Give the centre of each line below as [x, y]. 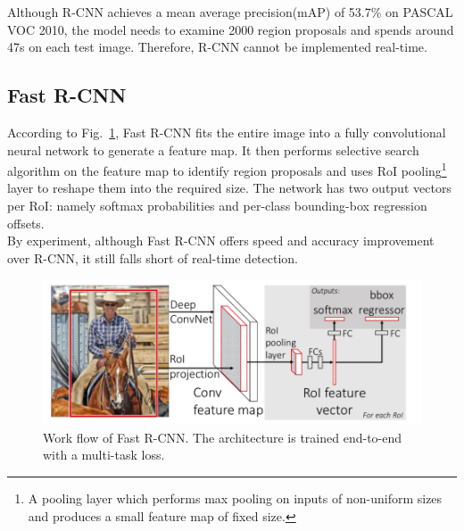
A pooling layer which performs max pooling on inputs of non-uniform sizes [235, 498]
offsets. [26, 223]
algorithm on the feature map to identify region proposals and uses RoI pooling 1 [227, 169]
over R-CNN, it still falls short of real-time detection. [153, 257]
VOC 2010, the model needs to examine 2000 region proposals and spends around [231, 29]
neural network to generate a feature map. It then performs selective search [213, 149]
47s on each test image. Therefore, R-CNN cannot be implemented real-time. [217, 47]
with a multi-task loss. [104, 455]
